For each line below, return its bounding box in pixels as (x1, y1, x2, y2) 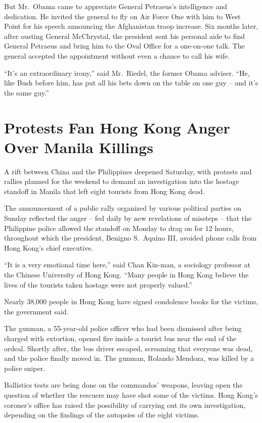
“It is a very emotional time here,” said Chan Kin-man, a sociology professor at (4, 259, 251, 270)
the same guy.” (4, 87, 49, 98)
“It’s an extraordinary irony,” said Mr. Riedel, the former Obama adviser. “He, (4, 67, 250, 78)
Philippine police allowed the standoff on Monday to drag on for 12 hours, (4, 222, 234, 233)
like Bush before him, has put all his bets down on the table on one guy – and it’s (4, 77, 258, 88)
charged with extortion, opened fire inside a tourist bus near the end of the (4, 333, 237, 343)
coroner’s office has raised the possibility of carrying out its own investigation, (4, 399, 246, 410)
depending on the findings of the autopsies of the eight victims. (4, 409, 200, 420)
